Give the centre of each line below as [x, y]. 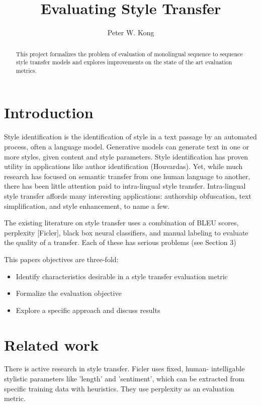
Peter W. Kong [131, 32]
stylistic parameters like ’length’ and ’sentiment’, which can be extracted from [124, 379]
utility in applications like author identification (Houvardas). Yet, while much [123, 166]
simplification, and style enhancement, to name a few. [87, 206]
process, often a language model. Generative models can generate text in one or [126, 147]
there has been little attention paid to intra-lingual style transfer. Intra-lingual [125, 186]
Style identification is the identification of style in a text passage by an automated [130, 137]
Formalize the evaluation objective [69, 293]
